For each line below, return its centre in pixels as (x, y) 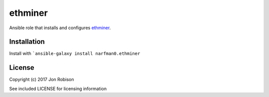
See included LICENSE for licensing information (58, 89)
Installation (27, 42)
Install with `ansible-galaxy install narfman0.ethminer (75, 53)
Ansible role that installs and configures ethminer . (60, 28)
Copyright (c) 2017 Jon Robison (42, 80)
